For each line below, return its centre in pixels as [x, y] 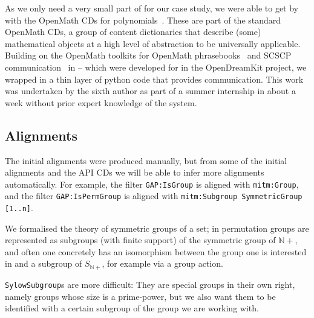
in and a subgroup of [44, 263]
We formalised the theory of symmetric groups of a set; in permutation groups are [157, 228]
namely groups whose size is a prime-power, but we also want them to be [140, 296]
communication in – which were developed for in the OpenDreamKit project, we [156, 67]
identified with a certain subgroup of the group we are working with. [132, 308]
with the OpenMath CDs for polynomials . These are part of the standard [143, 20]
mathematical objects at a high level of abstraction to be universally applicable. [153, 43]
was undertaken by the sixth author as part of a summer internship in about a [150, 91]
